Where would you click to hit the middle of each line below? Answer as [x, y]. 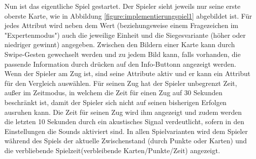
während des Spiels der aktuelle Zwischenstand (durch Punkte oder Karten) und [126, 141]
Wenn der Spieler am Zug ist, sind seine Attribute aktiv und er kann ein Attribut [128, 73]
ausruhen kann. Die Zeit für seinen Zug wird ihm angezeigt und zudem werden [123, 112]
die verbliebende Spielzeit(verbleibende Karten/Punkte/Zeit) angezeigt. [112, 150]
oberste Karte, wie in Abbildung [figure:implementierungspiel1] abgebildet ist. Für [128, 15]
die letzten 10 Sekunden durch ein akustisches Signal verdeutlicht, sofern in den [124, 121]
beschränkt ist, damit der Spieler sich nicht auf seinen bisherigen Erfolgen [116, 102]
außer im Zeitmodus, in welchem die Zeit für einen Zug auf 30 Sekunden [113, 93]
